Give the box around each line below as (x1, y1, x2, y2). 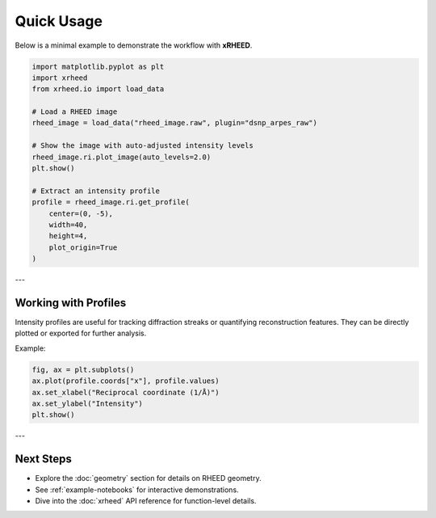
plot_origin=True (48, 242, 118, 252)
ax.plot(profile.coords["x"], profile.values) (31, 377, 220, 385)
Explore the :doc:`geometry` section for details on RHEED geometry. (35, 474, 262, 483)
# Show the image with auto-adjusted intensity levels (31, 141, 254, 150)
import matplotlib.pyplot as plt (31, 61, 165, 71)
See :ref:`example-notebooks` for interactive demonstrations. (35, 485, 239, 495)
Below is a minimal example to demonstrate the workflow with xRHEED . (15, 40, 253, 50)
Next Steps (15, 453, 72, 466)
